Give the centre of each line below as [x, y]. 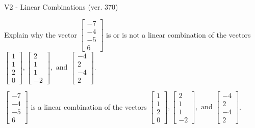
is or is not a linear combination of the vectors [178, 34]
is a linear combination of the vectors [89, 106]
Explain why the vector [41, 34]
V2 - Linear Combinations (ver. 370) [61, 7]
